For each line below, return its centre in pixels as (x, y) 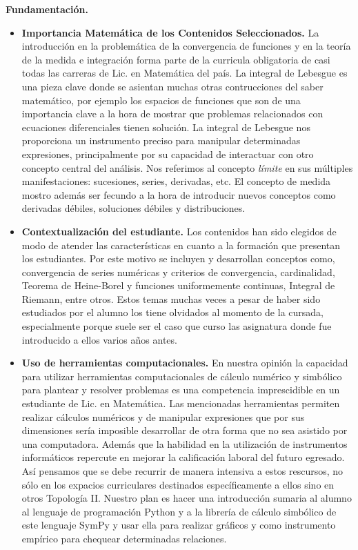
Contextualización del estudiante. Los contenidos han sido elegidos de (179, 231)
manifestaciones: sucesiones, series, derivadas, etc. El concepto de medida (176, 181)
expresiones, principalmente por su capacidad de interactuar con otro (168, 154)
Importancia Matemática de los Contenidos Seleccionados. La (170, 32)
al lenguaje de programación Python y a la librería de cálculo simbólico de (179, 511)
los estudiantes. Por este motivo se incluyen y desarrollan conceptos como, (178, 258)
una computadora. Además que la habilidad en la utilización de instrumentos (185, 443)
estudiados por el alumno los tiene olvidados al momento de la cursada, (172, 312)
